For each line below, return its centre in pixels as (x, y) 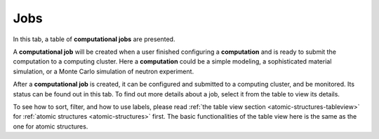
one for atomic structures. (51, 126)
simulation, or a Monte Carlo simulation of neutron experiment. (104, 71)
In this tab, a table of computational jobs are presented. (94, 39)
